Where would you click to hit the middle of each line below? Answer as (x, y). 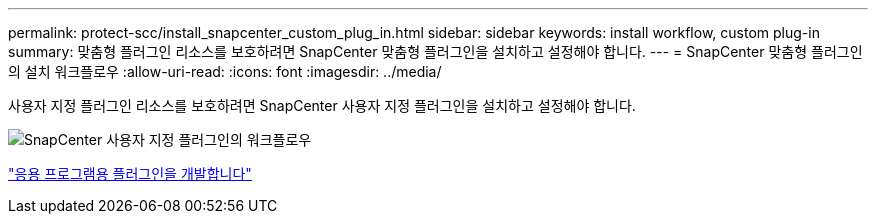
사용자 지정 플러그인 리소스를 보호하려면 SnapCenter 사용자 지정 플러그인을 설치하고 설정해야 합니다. (322, 105)
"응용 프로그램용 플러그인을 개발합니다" (130, 173)
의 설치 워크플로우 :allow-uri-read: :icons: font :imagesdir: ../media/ (225, 71)
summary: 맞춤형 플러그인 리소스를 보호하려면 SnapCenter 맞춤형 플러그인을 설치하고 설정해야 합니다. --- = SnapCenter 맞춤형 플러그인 (435, 51)
